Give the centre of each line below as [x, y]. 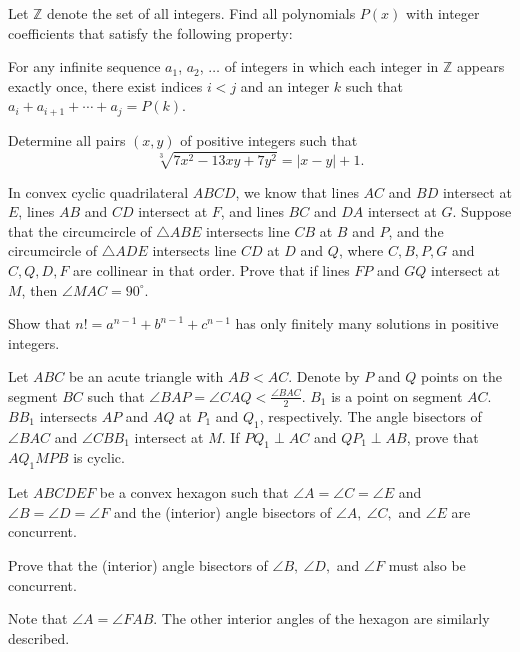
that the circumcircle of [80, 230]
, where [361, 250]
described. [39, 637]
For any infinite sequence [84, 66]
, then [39, 289]
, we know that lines [297, 191]
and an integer [285, 85]
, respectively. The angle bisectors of [370, 415]
